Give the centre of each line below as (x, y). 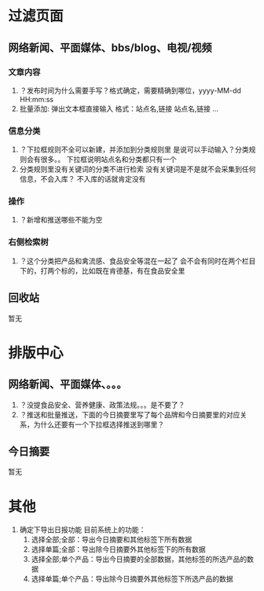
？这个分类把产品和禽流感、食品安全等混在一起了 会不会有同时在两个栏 (134, 261)
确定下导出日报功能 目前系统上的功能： (82, 530)
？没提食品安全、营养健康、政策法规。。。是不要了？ (102, 405)
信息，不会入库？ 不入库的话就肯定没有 (82, 179)
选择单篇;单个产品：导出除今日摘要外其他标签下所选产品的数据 (132, 579)
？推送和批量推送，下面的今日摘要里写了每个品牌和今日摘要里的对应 (130, 414)
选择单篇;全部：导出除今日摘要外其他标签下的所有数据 (118, 549)
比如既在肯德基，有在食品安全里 (133, 270)
